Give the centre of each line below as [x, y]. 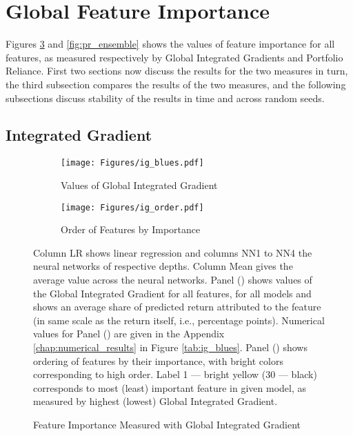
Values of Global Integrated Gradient [139, 185]
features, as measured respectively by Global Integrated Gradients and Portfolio [174, 57]
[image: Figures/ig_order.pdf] [132, 207]
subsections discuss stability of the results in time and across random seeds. [165, 98]
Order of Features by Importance [131, 229]
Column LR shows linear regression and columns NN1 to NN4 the [173, 252]
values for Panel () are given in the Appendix [129, 334]
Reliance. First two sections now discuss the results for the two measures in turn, [177, 71]
